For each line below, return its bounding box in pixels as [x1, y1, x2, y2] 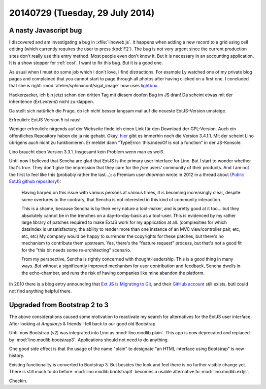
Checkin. [9, 378, 28, 384]
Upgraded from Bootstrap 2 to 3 [9, 301, 109, 309]
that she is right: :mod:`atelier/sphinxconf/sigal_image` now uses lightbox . [9, 83, 159, 89]
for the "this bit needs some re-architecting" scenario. [21, 247, 132, 253]
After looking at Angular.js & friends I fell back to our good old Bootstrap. [9, 320, 157, 326]
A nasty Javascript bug [9, 26, 82, 35]
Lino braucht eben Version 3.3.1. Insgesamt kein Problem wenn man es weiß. [9, 148, 165, 155]
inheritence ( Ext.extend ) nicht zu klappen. [9, 99, 94, 105]
